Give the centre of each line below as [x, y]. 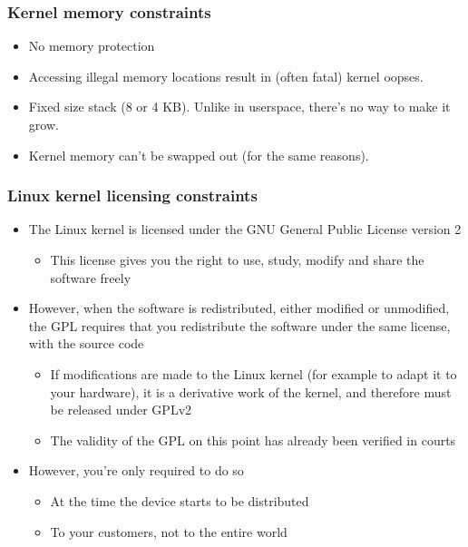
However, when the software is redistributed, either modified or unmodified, [239, 308]
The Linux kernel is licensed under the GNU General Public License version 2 [245, 229]
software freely [91, 277]
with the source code [86, 343]
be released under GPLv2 [121, 410]
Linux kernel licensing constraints [132, 195]
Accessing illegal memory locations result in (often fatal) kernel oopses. [226, 76]
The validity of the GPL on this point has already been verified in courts [253, 440]
